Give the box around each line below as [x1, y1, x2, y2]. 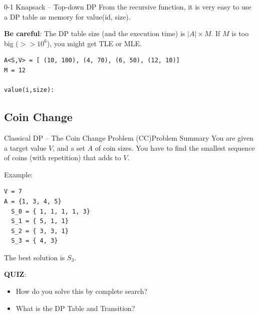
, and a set [53, 142, 85, 153]
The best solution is [4, 252, 65, 262]
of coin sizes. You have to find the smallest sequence [95, 142, 255, 153]
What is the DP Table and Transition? [16, 302, 135, 313]
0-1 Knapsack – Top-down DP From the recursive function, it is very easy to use [4, 2, 251, 12]
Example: [4, 169, 33, 179]
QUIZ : [4, 269, 27, 279]
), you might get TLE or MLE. [47, 38, 142, 48]
